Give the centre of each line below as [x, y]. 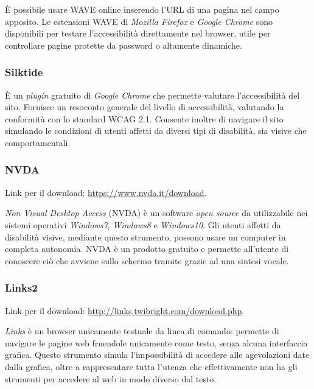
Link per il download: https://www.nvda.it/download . [106, 192]
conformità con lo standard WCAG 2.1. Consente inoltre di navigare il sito [144, 118]
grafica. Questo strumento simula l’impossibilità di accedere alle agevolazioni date [157, 355]
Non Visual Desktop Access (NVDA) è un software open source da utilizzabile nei [156, 213]
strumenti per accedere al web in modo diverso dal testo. [111, 378]
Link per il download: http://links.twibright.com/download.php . [125, 310]
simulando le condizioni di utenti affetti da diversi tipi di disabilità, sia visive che [156, 131]
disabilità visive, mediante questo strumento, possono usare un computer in [145, 237]
